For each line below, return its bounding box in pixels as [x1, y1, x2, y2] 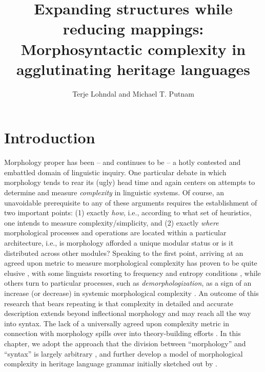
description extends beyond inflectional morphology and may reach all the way [4, 308, 251, 319]
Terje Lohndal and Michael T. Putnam [72, 88, 194, 99]
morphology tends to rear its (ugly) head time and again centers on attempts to [4, 177, 255, 188]
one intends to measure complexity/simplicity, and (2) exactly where [4, 217, 219, 228]
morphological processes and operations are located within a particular [4, 227, 227, 238]
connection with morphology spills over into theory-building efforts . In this [4, 328, 241, 339]
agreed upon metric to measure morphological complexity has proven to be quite [4, 257, 257, 268]
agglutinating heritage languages [16, 58, 251, 79]
